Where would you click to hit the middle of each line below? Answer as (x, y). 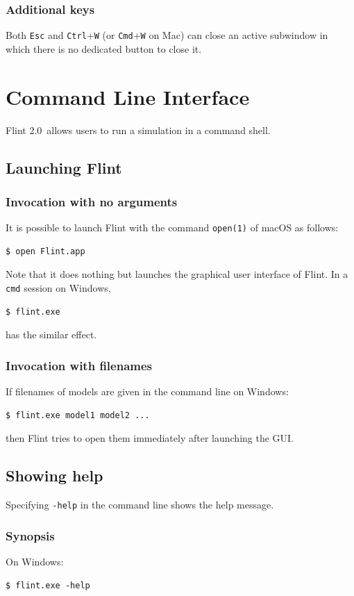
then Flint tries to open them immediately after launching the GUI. (150, 438)
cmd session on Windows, (58, 288)
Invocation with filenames (79, 365)
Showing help (54, 475)
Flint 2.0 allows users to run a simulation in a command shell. (138, 130)
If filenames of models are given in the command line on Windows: (147, 391)
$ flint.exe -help (48, 585)
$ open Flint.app (45, 251)
